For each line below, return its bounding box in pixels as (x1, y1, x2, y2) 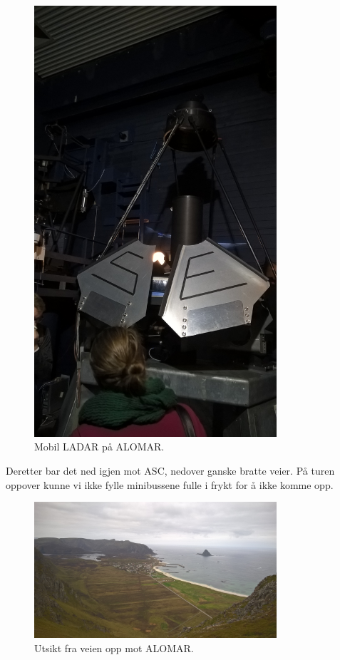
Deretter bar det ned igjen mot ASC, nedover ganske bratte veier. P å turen (6, 463, 335, 478)
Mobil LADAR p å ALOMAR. (34, 439, 165, 454)
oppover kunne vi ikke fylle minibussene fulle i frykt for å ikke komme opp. (6, 477, 334, 492)
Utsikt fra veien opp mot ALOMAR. (34, 641, 194, 656)
